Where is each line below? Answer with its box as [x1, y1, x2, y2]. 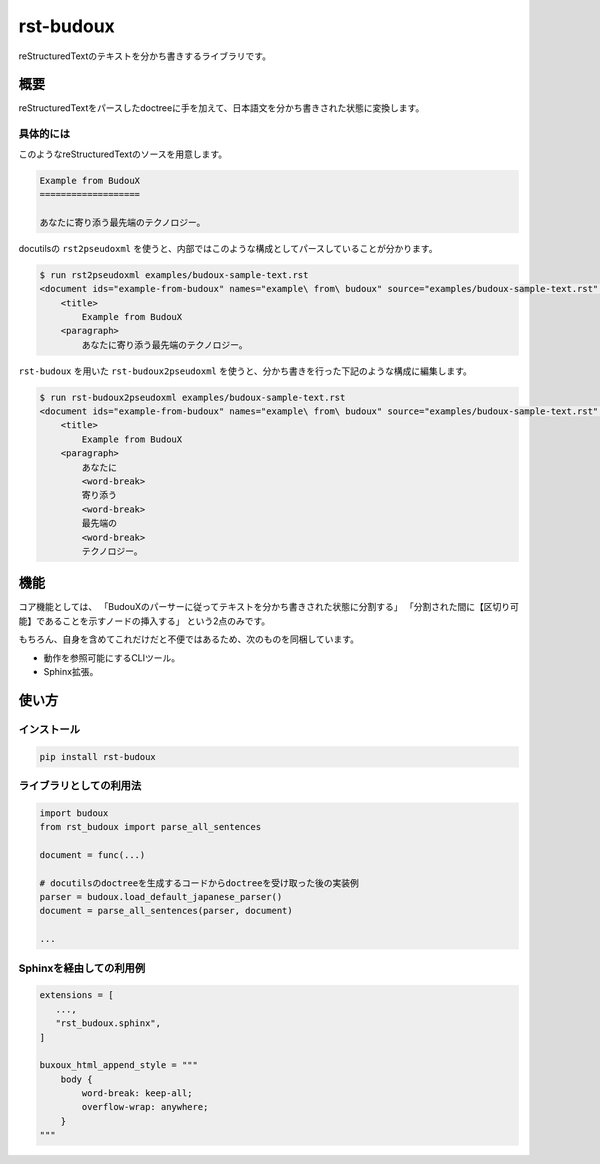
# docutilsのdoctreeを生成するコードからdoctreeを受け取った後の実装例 [39, 877, 359, 889]
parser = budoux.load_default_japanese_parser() [39, 891, 283, 903]
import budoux [39, 807, 109, 819]
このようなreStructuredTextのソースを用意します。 [18, 148, 228, 160]
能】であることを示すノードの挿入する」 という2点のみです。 [18, 615, 271, 627]
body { [60, 1073, 93, 1085]
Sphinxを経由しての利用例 [18, 961, 146, 975]
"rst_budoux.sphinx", [55, 1018, 162, 1029]
